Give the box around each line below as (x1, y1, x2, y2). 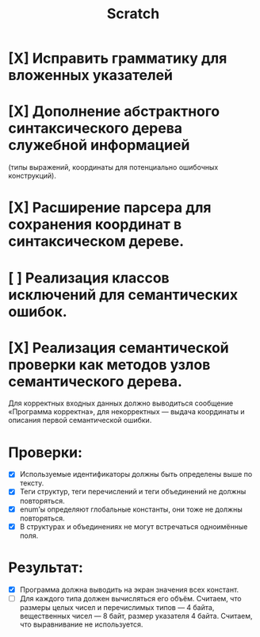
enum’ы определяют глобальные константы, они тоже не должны (19, 505, 243, 514)
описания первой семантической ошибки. (8, 416, 152, 425)
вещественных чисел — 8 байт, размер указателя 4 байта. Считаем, (19, 611, 253, 620)
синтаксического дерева (8, 120, 183, 137)
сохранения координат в (8, 216, 182, 234)
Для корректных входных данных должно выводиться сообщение (8, 398, 234, 409)
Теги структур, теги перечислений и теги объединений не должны (19, 487, 247, 497)
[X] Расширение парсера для (8, 199, 212, 217)
